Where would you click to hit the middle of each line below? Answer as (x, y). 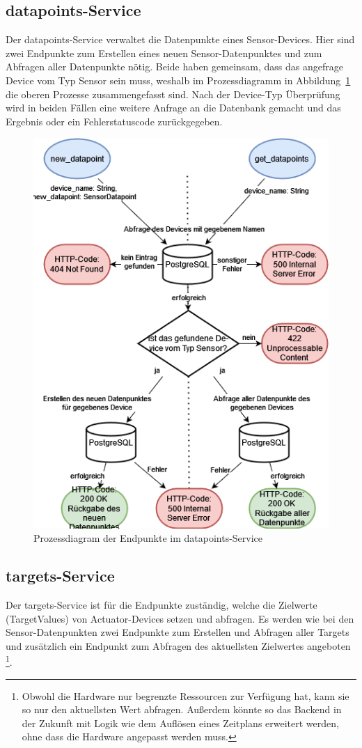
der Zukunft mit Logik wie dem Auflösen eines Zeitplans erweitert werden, (180, 723)
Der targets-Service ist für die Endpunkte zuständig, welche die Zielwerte (162, 605)
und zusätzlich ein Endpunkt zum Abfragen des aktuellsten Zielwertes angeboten (178, 645)
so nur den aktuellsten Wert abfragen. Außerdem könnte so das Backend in (182, 709)
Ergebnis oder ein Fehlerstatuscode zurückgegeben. (114, 121)
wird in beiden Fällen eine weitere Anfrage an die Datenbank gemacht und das (173, 108)
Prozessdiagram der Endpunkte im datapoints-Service (148, 538)
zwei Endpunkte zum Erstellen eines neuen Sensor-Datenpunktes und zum (164, 53)
